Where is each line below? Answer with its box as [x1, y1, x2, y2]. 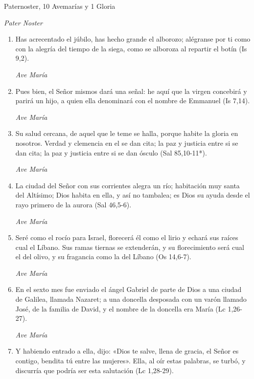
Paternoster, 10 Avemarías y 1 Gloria [4, 1, 115, 11]
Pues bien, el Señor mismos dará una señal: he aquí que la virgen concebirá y [15, 86, 247, 96]
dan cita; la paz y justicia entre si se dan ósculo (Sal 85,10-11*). [15, 147, 207, 157]
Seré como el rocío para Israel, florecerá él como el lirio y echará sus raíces [15, 232, 238, 243]
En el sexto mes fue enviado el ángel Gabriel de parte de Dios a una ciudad [15, 284, 242, 294]
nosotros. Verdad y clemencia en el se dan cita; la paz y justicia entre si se [15, 137, 238, 148]
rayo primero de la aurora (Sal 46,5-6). [15, 199, 132, 209]
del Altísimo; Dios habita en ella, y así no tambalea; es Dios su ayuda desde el [15, 190, 250, 200]
